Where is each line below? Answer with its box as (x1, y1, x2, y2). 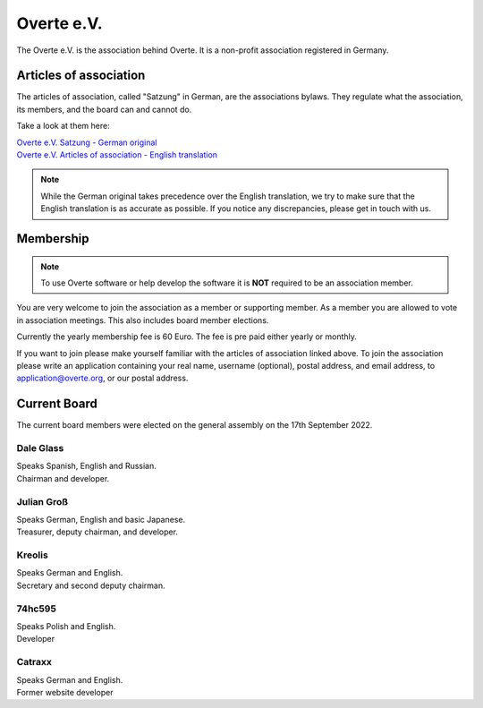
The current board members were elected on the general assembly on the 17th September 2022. (16, 420, 373, 431)
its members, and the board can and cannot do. (16, 104, 192, 115)
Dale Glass (16, 442, 64, 454)
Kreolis (16, 549, 48, 561)
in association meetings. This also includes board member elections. (16, 314, 269, 326)
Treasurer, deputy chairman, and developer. (16, 526, 179, 537)
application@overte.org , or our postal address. (16, 372, 189, 384)
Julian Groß (16, 495, 69, 508)
